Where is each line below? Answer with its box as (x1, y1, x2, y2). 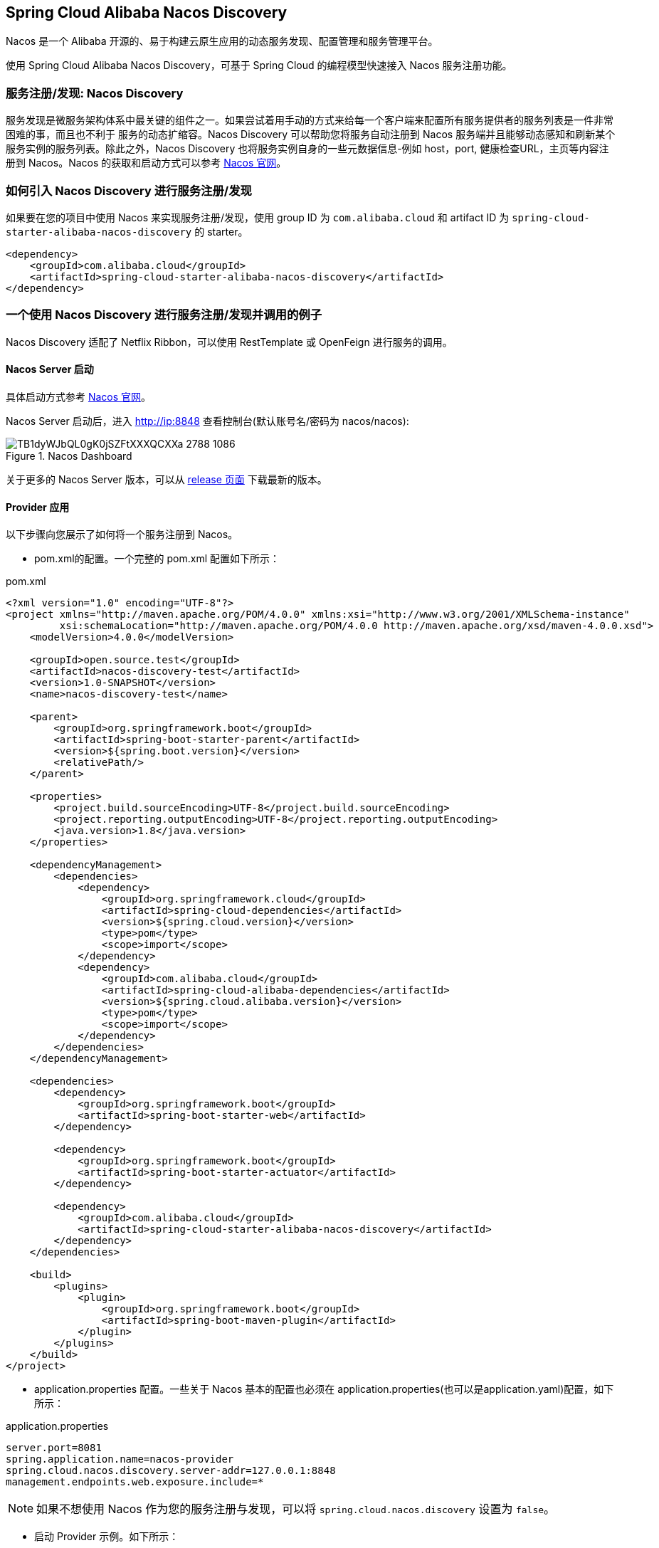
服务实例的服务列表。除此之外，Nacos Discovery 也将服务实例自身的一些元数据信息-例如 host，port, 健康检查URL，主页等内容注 (6, 142, 609, 155)
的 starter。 (194, 225, 248, 238)
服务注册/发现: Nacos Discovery (6, 85, 184, 100)
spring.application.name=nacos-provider (6, 1453, 234, 1465)
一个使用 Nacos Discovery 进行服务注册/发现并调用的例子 (6, 307, 322, 322)
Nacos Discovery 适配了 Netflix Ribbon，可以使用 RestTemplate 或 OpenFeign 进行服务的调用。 (6, 335, 453, 348)
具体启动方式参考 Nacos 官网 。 (6, 390, 152, 403)
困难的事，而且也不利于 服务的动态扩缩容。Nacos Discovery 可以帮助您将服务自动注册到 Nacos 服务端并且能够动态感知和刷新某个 (6, 128, 616, 141)
